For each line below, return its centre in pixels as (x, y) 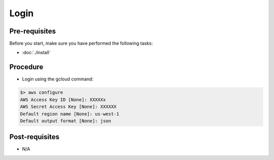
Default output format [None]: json (66, 121)
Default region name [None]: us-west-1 (70, 114)
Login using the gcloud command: (58, 79)
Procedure (26, 67)
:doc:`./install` (36, 53)
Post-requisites (34, 137)
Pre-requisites (32, 31)
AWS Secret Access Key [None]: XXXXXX (68, 107)
